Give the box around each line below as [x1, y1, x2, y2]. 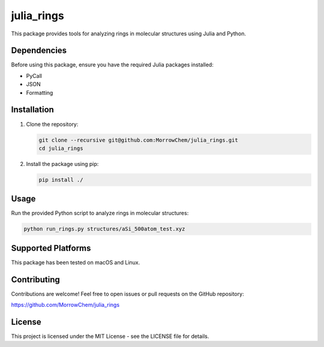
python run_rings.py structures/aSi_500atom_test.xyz [23, 225, 185, 233]
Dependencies [11, 46, 67, 56]
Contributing [11, 274, 60, 285]
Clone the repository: [26, 120, 79, 128]
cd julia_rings [38, 144, 83, 152]
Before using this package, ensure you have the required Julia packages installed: [11, 61, 214, 68]
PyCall [26, 72, 42, 79]
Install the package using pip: [26, 160, 99, 167]
